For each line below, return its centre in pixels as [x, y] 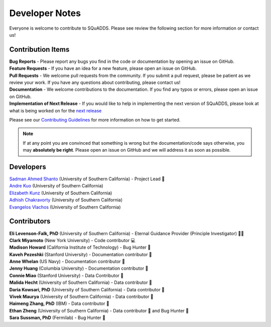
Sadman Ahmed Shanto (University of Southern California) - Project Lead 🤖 [87, 179]
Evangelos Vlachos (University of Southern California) [65, 207]
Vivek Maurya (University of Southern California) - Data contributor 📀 [81, 297]
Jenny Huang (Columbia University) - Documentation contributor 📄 [79, 268]
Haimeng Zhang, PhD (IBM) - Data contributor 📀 [59, 303]
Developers [28, 167]
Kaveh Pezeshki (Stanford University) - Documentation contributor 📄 [81, 254]
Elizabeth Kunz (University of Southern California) [61, 193]
